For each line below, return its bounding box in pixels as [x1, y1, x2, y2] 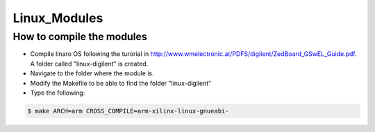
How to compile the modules [12, 30, 147, 43]
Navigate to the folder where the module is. [30, 69, 154, 77]
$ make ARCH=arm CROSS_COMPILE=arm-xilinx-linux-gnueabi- [27, 107, 229, 115]
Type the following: [30, 88, 85, 97]
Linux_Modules [12, 10, 103, 26]
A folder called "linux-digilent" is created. [30, 59, 149, 68]
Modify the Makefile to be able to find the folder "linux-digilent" [30, 79, 212, 87]
